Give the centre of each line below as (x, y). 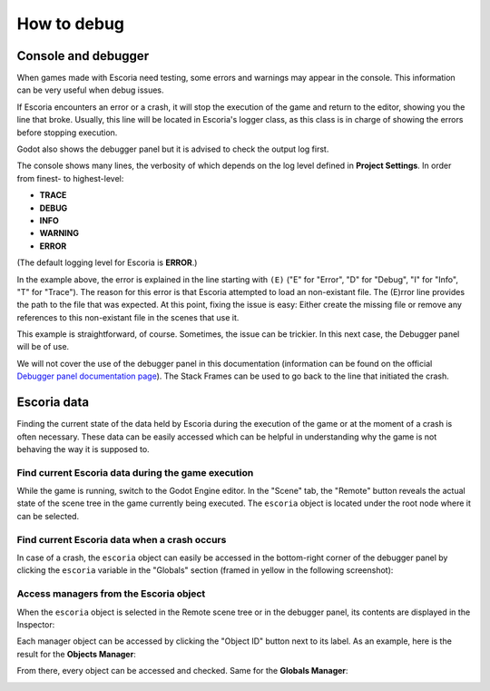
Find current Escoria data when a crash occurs (122, 539)
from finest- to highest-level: (70, 178)
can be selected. (48, 516)
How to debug (71, 24)
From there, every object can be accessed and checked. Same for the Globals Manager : (182, 671)
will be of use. (43, 347)
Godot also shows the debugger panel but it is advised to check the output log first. (173, 149)
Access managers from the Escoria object (111, 594)
